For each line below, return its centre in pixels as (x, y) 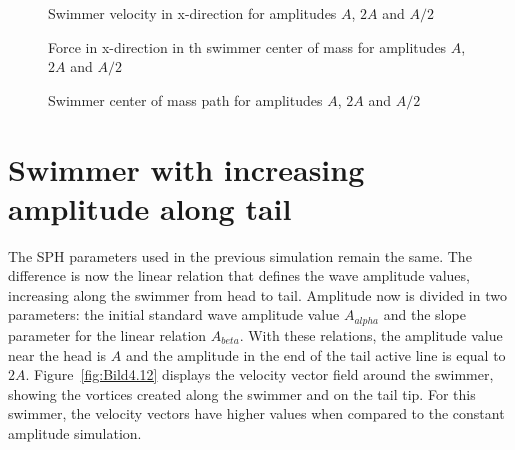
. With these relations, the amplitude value (371, 334)
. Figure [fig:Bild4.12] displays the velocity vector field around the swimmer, (259, 374)
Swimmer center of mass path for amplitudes (185, 99)
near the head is (57, 354)
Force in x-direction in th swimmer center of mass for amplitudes (247, 46)
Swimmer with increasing (186, 168)
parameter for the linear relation (107, 334)
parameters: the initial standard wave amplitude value (174, 314)
